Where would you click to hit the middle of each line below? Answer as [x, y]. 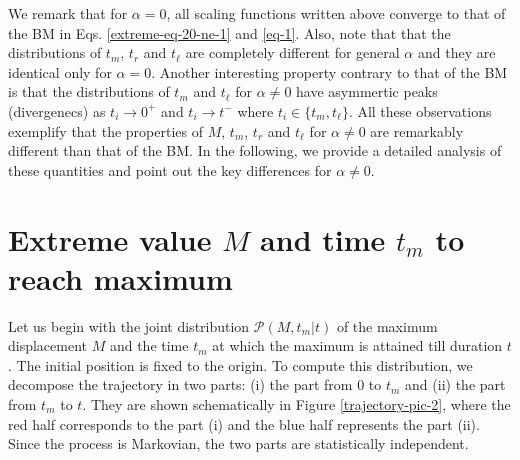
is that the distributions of [89, 91]
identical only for [60, 71]
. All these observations [420, 110]
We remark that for [68, 13]
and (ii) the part [455, 384]
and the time [149, 345]
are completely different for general [292, 52]
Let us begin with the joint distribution [129, 325]
